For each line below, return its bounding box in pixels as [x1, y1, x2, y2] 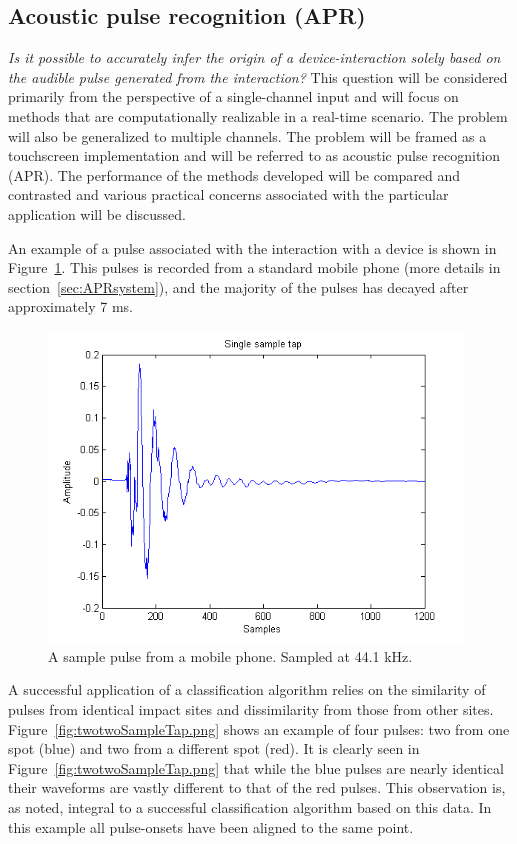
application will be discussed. [8, 203, 186, 224]
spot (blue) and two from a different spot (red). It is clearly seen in [8, 738, 420, 759]
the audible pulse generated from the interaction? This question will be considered [8, 66, 508, 87]
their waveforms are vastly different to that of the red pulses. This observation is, [8, 777, 506, 798]
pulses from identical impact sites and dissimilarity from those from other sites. [8, 698, 494, 719]
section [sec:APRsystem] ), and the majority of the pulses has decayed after [8, 276, 469, 297]
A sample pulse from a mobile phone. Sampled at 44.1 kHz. [48, 645, 413, 666]
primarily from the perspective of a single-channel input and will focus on [8, 86, 459, 107]
